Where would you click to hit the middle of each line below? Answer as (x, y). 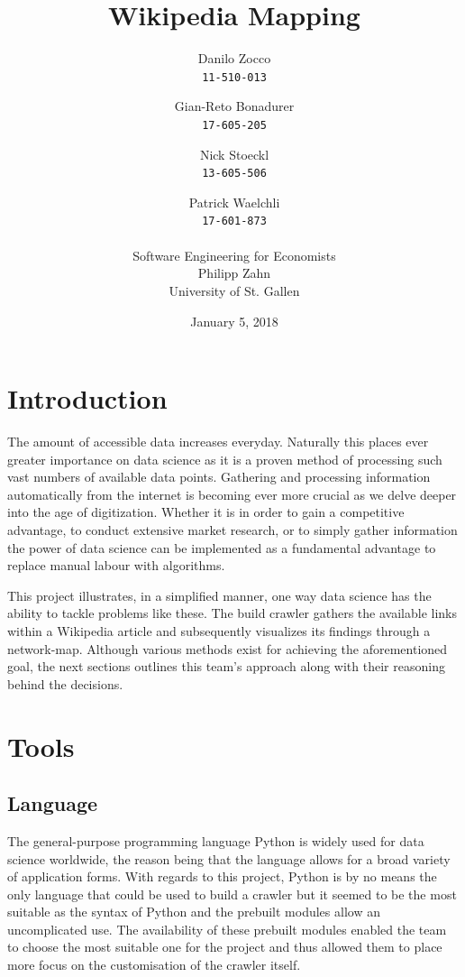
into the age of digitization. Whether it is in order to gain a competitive (206, 512)
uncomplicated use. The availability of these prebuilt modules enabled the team (227, 929)
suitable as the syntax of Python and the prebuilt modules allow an (194, 912)
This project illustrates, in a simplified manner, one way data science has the (219, 595)
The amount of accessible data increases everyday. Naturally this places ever (218, 442)
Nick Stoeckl (234, 154)
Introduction (87, 398)
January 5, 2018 (234, 321)
